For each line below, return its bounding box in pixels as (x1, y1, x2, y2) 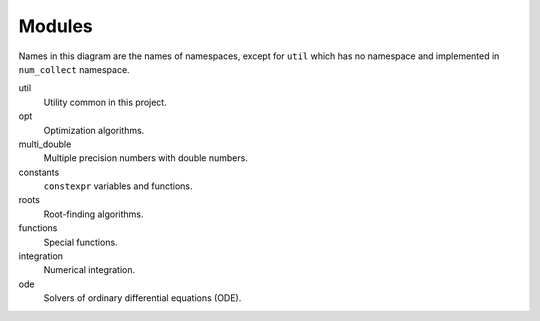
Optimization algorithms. (43, 124, 145, 136)
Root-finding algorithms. (43, 208, 144, 220)
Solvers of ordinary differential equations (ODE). (43, 292, 242, 304)
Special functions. (43, 236, 119, 248)
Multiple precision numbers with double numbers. (43, 152, 249, 164)
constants (18, 166, 60, 178)
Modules (18, 15, 94, 37)
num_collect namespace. (18, 63, 130, 75)
